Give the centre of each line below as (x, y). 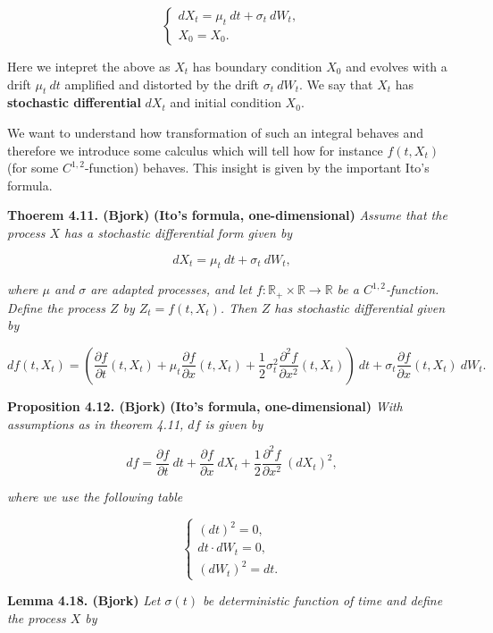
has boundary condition (257, 66)
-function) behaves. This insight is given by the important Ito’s (257, 168)
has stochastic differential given (360, 307)
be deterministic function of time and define (322, 600)
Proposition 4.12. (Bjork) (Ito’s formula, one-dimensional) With (205, 405)
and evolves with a (397, 66)
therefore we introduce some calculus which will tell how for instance (195, 150)
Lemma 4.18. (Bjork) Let (84, 600)
